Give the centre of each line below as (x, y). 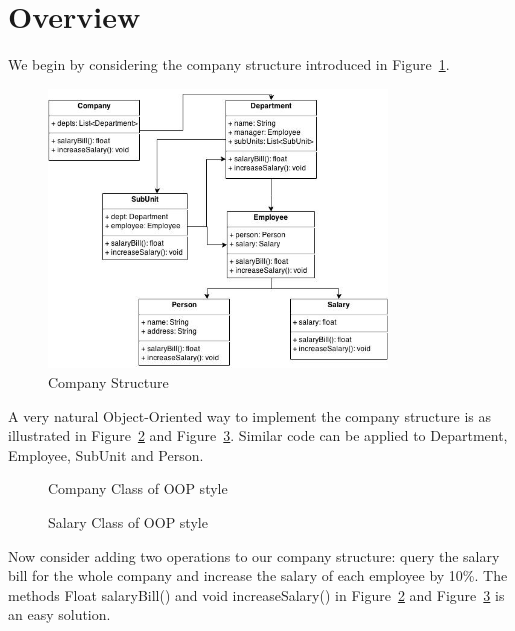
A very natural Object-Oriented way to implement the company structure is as (250, 415)
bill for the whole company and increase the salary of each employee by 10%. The (258, 575)
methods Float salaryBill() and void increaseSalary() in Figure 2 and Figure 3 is (256, 594)
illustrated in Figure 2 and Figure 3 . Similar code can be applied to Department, (258, 435)
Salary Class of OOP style (128, 522)
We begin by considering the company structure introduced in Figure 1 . (229, 64)
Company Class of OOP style (138, 488)
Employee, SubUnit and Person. (106, 454)
